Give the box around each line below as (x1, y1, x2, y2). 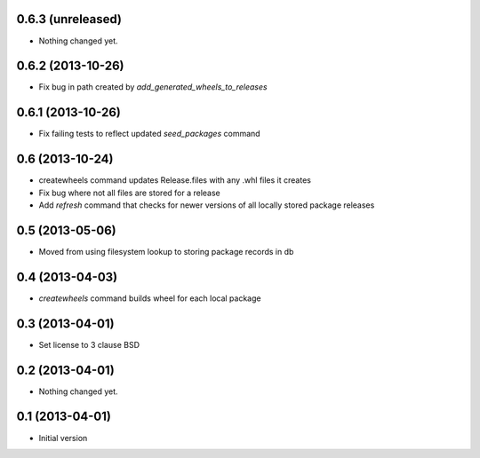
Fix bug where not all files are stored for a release (38, 187, 221, 198)
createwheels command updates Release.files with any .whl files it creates (38, 175, 311, 186)
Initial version (38, 432, 88, 443)
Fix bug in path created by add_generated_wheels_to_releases (38, 82, 268, 92)
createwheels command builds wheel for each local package (38, 293, 261, 304)
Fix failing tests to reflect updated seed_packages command (38, 129, 261, 139)
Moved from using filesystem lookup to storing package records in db (38, 246, 294, 257)
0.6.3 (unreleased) (16, 12, 123, 27)
